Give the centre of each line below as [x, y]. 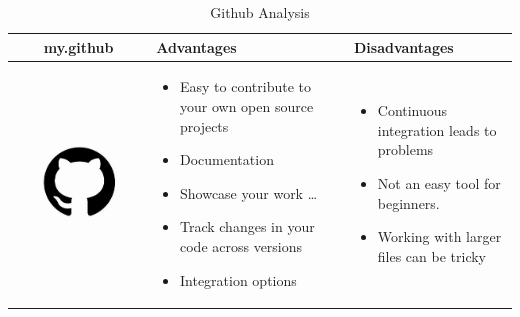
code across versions [241, 246]
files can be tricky [432, 255]
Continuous [412, 110]
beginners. [408, 202]
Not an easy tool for [439, 183]
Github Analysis [260, 12]
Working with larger [439, 236]
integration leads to [437, 129]
